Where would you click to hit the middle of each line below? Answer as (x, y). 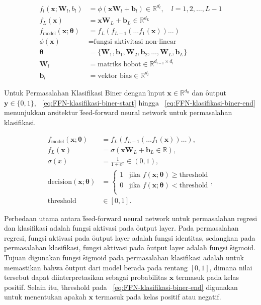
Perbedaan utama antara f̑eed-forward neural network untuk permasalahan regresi (131, 218)
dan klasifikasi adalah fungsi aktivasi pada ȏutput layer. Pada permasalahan (121, 228)
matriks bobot (119, 64)
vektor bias (115, 76)
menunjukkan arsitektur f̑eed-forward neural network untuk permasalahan (118, 112)
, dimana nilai (231, 267)
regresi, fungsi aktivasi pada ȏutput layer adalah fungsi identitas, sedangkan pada (130, 237)
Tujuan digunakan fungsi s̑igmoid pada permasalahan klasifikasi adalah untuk (124, 257)
